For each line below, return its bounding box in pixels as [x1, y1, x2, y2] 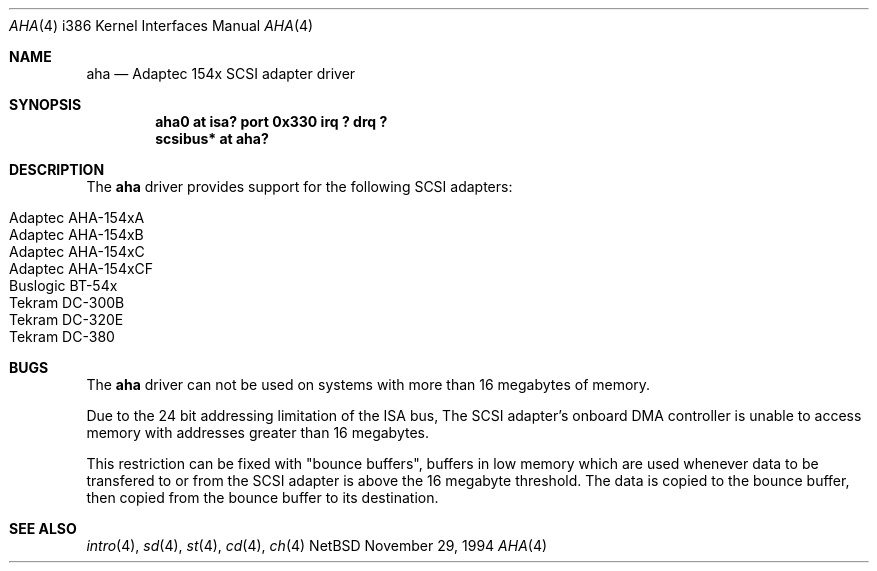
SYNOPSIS [9, 96, 82, 113]
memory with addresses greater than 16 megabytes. [86, 424, 430, 441]
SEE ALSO [9, 520, 77, 537]
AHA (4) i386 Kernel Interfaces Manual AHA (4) [9, 17, 314, 34]
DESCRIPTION [9, 161, 105, 178]
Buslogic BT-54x [9, 277, 118, 294]
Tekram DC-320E [9, 311, 124, 328]
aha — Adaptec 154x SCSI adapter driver [86, 65, 356, 82]
